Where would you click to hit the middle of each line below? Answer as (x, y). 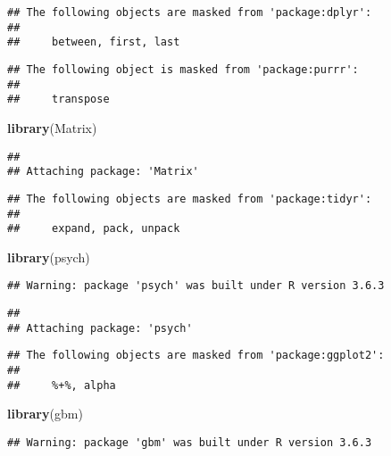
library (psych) (49, 257)
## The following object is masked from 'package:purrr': (183, 69)
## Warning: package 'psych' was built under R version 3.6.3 (196, 286)
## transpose (58, 99)
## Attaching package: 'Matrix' (103, 172)
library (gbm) (45, 414)
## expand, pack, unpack (94, 229)
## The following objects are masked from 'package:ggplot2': (196, 356)
